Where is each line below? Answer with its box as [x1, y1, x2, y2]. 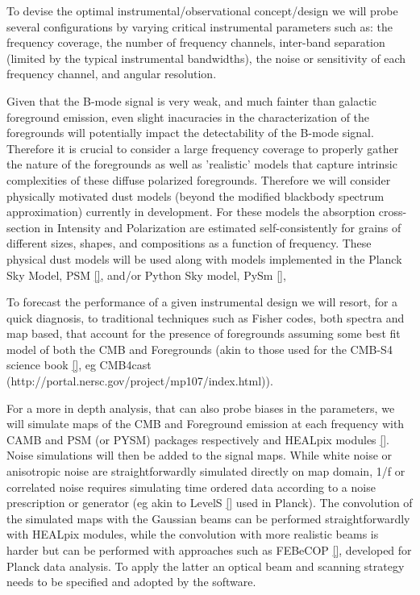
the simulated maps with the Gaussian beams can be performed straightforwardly [6, 510, 410, 526]
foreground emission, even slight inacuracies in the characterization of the [6, 108, 370, 125]
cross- [378, 203, 407, 220]
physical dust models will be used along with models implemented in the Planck [6, 250, 402, 267]
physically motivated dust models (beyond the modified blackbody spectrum [6, 187, 385, 204]
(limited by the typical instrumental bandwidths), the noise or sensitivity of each [6, 49, 406, 66]
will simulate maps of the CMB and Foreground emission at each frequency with [6, 415, 405, 432]
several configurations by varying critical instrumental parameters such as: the [6, 18, 393, 35]
